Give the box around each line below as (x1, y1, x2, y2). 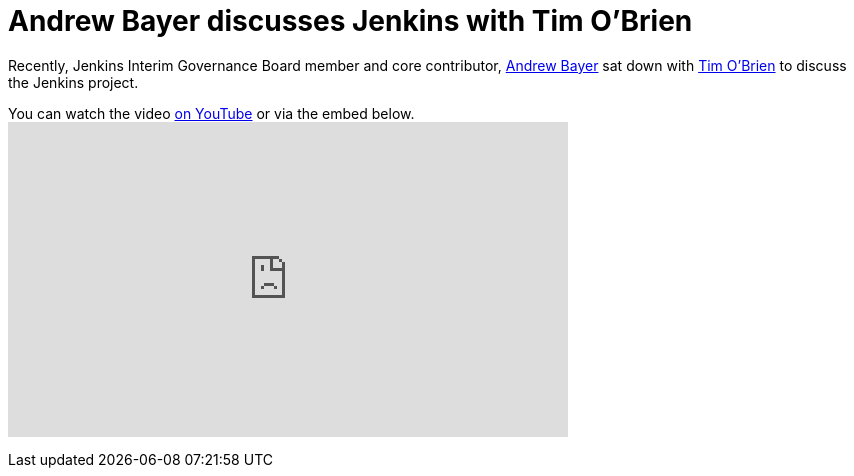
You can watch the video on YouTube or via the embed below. (8, 104, 415, 122)
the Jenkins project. (8, 73, 139, 91)
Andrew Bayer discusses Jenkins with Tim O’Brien (8, 4, 693, 38)
